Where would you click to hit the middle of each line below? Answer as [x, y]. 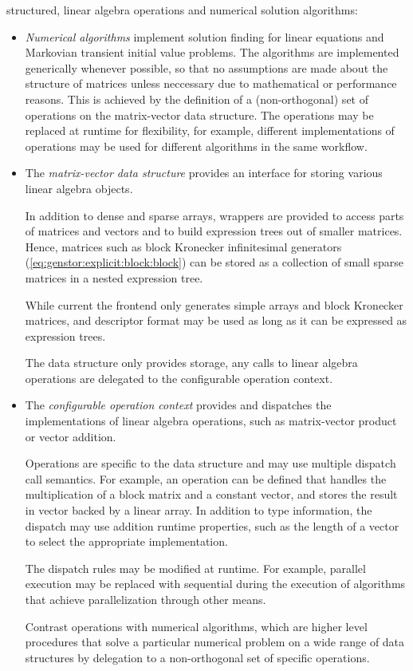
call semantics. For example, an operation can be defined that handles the [206, 478]
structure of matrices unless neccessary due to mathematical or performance [211, 83]
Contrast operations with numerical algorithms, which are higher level [196, 626]
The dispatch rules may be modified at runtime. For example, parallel [195, 568]
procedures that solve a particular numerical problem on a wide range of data [215, 642]
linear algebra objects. [79, 188]
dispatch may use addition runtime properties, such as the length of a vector [212, 525]
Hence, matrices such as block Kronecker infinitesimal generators [183, 246]
